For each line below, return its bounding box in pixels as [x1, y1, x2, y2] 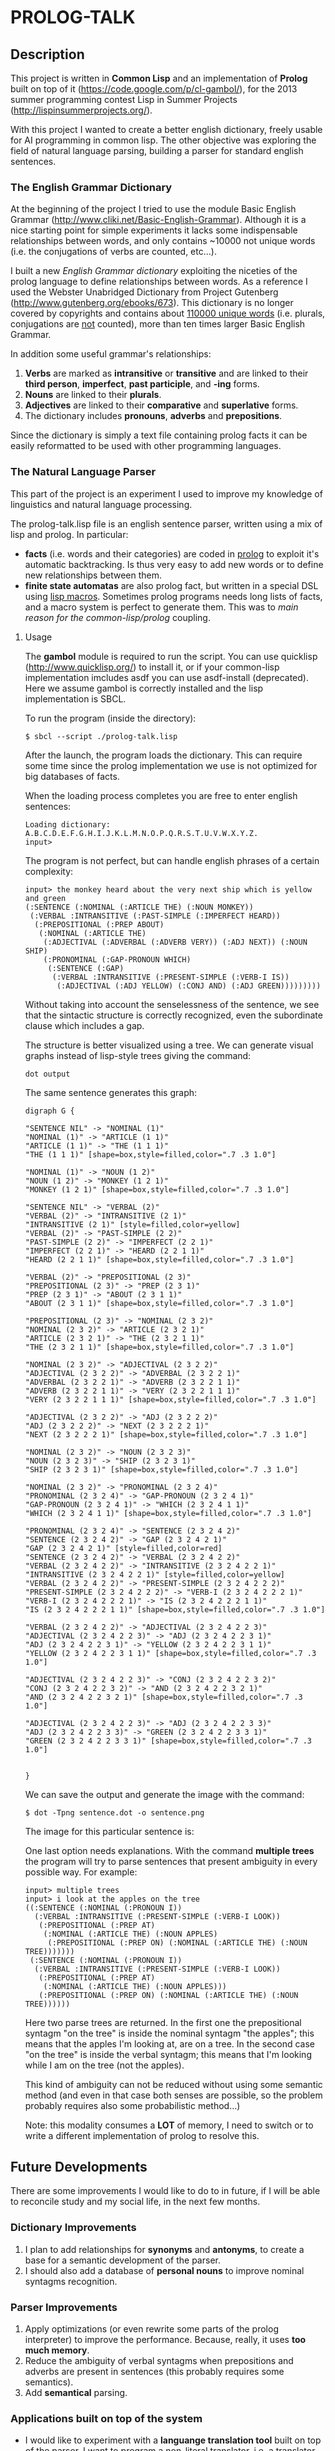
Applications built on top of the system [10, 2411, 203, 2425]
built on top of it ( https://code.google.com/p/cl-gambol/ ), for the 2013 [10, 83, 298, 95]
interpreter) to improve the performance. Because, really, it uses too [24, 2334, 307, 2345]
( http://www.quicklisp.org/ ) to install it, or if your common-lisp [24, 661, 280, 673]
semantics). [24, 2376, 74, 2388]
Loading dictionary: [24, 819, 111, 830]
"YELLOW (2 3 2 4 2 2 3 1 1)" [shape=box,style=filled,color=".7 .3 [24, 1648, 317, 1658]
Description [10, 46, 85, 63]
